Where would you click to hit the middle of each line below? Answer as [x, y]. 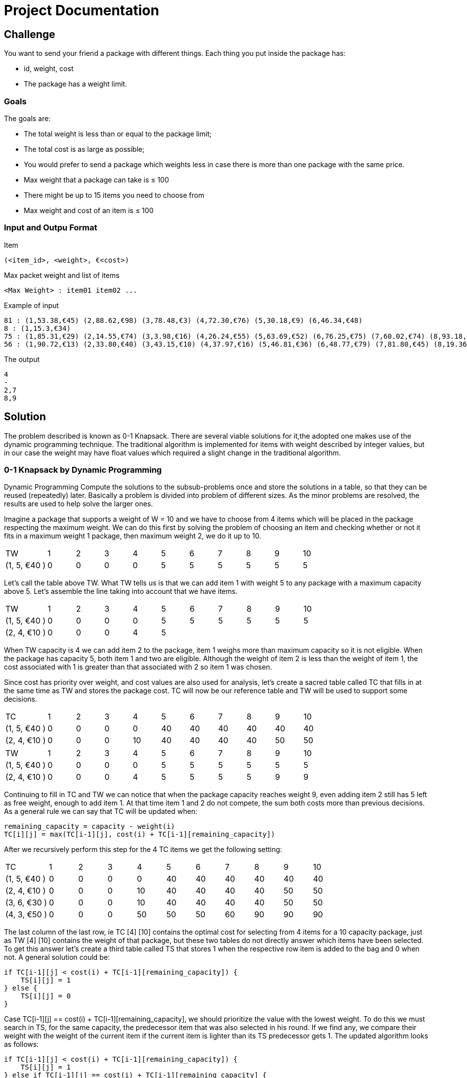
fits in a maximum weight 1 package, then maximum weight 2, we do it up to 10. [133, 536]
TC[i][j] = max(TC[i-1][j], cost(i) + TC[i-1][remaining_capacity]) [140, 834]
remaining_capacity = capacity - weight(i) [90, 827]
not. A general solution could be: [57, 957]
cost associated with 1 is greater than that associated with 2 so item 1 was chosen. [138, 667]
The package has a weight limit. [75, 84]
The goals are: [27, 118]
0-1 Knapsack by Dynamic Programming [83, 470]
